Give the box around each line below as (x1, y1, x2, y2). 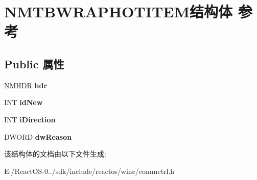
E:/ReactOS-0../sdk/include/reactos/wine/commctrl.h (4, 165, 175, 176)
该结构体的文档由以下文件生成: (4, 148, 106, 159)
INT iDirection (4, 114, 56, 124)
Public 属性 (4, 56, 64, 71)
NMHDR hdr (4, 80, 48, 90)
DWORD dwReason (4, 131, 72, 142)
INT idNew (4, 97, 43, 108)
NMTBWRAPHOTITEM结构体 (4, 1, 233, 22)
